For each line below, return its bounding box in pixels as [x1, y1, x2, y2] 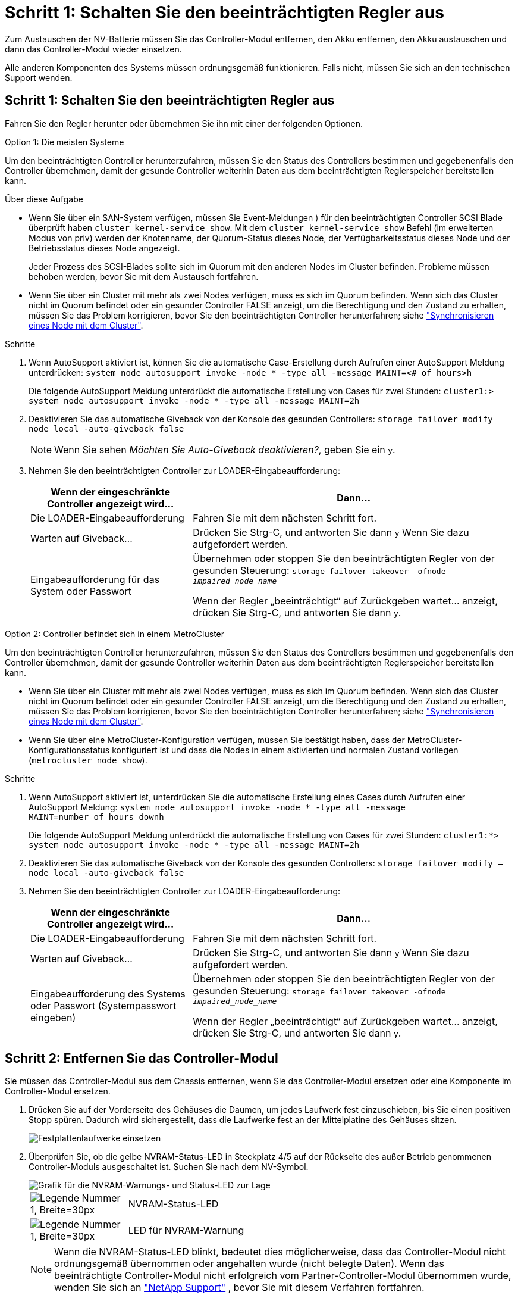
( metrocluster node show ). [29, 754, 147, 765]
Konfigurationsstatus [29, 744, 110, 755]
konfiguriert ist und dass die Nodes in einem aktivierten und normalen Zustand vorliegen [112, 744, 459, 755]
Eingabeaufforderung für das [30, 573, 160, 586]
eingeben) [30, 1012, 76, 1024]
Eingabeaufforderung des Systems [30, 988, 186, 1000]
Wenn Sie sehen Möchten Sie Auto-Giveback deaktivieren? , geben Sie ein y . [54, 443, 395, 455]
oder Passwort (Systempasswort [30, 1000, 177, 1012]
